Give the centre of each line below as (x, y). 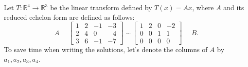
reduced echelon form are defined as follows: (69, 17)
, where (203, 7)
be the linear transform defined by (101, 7)
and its (234, 7)
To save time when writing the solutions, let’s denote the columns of (106, 49)
